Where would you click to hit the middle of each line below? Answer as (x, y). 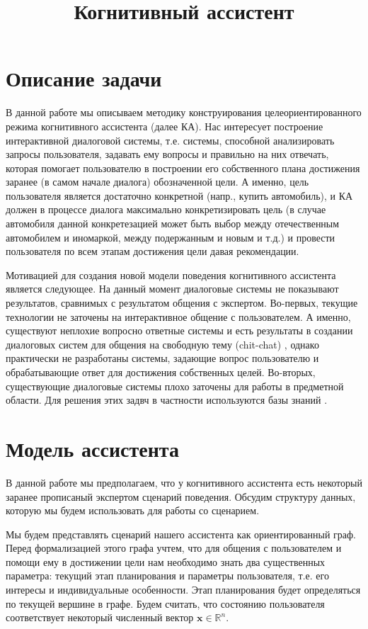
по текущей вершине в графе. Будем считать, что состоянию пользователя (165, 603)
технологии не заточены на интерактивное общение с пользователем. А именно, (178, 316)
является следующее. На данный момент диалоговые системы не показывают (172, 289)
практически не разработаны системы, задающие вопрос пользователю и (162, 358)
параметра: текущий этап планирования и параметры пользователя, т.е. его (167, 576)
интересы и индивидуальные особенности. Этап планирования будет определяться (183, 590)
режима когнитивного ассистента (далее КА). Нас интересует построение (165, 126)
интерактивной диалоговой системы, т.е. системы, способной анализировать (170, 140)
